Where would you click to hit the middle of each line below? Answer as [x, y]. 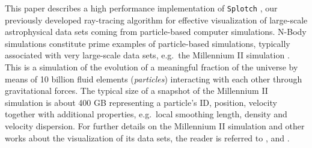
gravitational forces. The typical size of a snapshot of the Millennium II [136, 91]
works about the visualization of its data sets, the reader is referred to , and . [147, 137]
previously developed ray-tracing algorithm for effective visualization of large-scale [156, 20]
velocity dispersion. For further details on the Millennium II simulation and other [155, 126]
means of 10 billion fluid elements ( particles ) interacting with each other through [154, 79]
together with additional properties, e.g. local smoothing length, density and [146, 114]
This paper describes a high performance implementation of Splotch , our [141, 8]
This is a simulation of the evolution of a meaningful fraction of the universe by [151, 67]
